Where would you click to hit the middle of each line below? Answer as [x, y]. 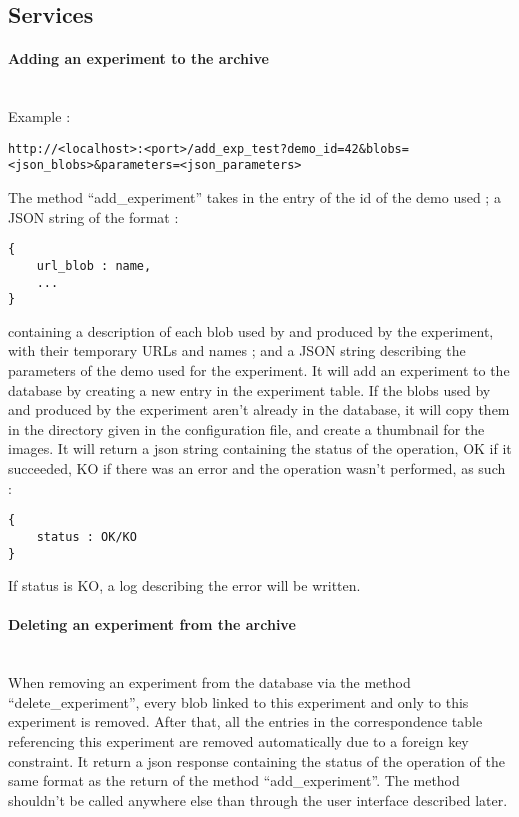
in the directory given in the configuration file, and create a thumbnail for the [246, 428]
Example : [39, 116]
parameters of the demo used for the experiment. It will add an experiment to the [259, 370]
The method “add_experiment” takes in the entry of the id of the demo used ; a [254, 197]
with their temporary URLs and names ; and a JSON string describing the [237, 350]
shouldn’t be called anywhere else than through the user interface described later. [258, 799]
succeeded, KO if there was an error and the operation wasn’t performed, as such [257, 468]
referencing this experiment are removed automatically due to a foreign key [238, 740]
